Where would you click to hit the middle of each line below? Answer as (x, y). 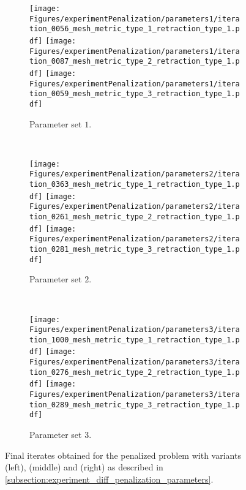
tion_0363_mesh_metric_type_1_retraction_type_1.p (135, 185)
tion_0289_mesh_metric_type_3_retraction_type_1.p (135, 405)
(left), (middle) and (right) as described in (84, 467)
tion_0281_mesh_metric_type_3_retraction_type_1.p (135, 249)
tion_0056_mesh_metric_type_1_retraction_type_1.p (135, 29)
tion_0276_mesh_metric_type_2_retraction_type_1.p (135, 372)
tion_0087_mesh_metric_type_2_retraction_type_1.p (135, 62)
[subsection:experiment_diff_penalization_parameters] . (109, 479)
